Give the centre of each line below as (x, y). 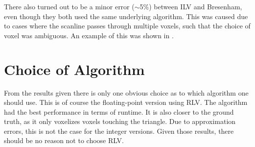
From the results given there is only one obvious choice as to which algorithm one (126, 92)
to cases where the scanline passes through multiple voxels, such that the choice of (127, 26)
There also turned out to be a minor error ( (69, 6)
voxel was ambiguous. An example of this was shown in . (89, 35)
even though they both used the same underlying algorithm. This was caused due (126, 16)
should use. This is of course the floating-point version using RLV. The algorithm (126, 102)
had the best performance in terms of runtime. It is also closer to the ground (119, 111)
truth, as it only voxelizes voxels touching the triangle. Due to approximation (120, 121)
